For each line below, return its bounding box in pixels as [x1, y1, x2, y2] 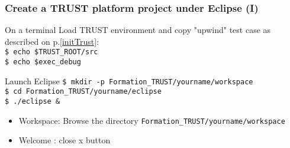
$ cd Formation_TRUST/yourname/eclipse [5, 87, 162, 96]
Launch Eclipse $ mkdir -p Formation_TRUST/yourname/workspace [5, 74, 253, 87]
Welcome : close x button [18, 134, 111, 146]
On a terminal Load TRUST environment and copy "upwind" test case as [5, 24, 271, 36]
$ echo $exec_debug [5, 58, 81, 67]
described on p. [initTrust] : [5, 35, 99, 47]
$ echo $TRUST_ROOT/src [5, 48, 98, 57]
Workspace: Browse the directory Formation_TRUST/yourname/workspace [18, 114, 285, 126]
